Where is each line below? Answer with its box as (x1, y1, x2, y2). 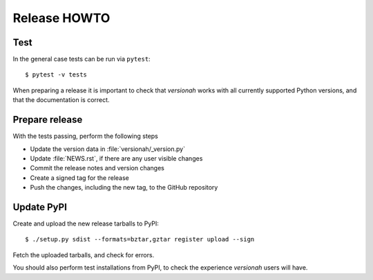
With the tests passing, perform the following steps (12, 132, 158, 141)
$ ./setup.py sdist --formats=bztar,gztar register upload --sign (25, 235, 255, 243)
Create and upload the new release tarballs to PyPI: (12, 219, 159, 228)
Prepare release (12, 114, 83, 126)
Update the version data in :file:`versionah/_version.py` (30, 145, 186, 153)
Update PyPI (12, 201, 67, 213)
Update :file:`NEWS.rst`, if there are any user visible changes (30, 154, 203, 162)
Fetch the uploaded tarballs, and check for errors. (12, 250, 155, 259)
